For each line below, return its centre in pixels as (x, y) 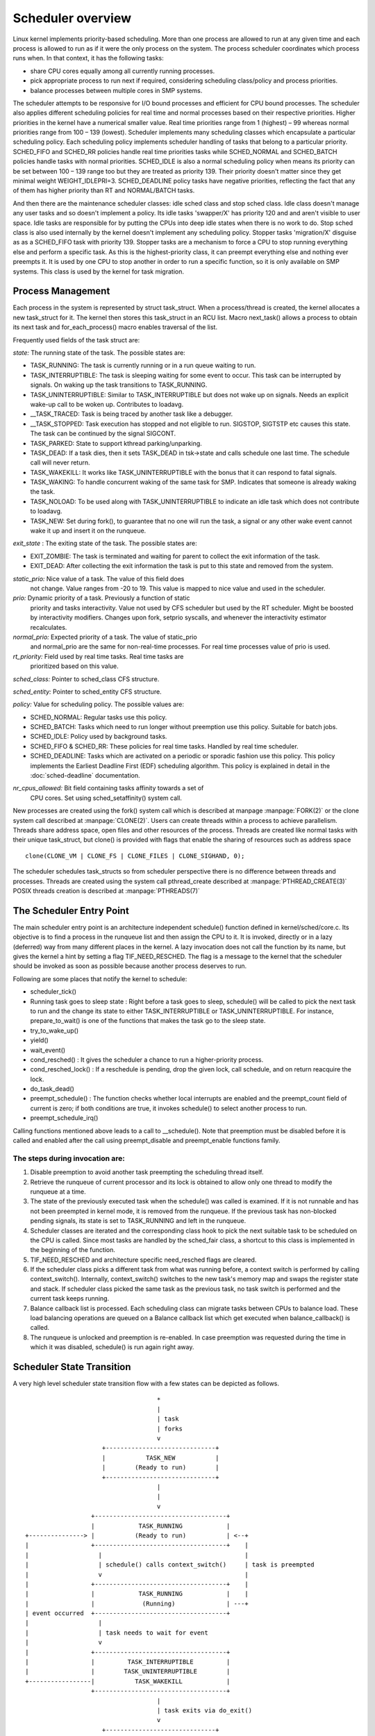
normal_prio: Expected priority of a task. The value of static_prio (105, 637)
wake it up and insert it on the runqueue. (88, 531)
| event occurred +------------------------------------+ (128, 1613)
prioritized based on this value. (75, 666)
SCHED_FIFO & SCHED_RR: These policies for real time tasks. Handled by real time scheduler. (164, 746)
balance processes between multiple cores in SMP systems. (116, 90)
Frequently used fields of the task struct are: (76, 340)
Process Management (61, 291)
